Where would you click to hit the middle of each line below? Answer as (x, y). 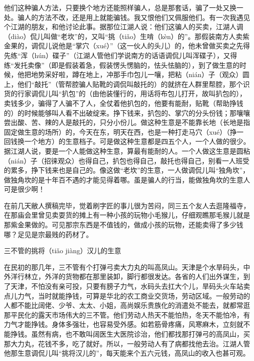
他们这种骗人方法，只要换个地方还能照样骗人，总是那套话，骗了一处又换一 (124, 7)
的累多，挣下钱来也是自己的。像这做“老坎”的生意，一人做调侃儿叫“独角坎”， (127, 170)
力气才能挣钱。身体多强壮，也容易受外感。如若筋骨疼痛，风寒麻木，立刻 (120, 324)
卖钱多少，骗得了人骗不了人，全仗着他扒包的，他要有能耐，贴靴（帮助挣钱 (124, 103)
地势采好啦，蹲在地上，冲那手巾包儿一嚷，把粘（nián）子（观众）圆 (140, 74)
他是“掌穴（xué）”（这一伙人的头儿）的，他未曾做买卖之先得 (154, 46)
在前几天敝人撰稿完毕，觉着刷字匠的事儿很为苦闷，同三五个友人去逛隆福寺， (127, 205)
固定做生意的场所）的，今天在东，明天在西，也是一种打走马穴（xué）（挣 (120, 131)
